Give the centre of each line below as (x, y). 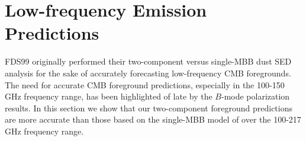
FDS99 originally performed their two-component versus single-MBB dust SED (148, 61)
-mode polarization (255, 96)
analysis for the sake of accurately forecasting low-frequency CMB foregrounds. (148, 73)
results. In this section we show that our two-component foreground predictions (149, 108)
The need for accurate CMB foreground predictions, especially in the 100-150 (145, 84)
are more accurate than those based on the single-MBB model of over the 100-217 (153, 119)
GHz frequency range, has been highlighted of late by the (109, 96)
